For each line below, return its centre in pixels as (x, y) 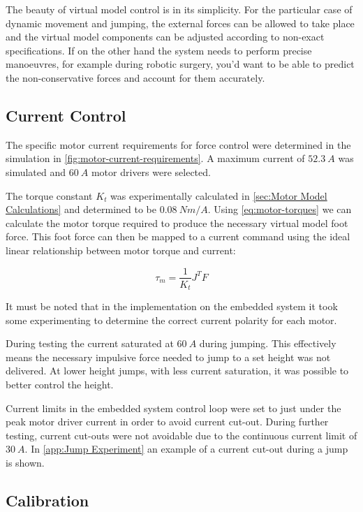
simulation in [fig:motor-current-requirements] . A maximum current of (155, 158)
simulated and (36, 171)
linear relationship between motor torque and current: (121, 250)
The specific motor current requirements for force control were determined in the (178, 144)
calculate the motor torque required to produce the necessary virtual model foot (177, 222)
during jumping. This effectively (268, 343)
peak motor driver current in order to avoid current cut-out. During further (167, 422)
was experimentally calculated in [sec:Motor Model (219, 195)
